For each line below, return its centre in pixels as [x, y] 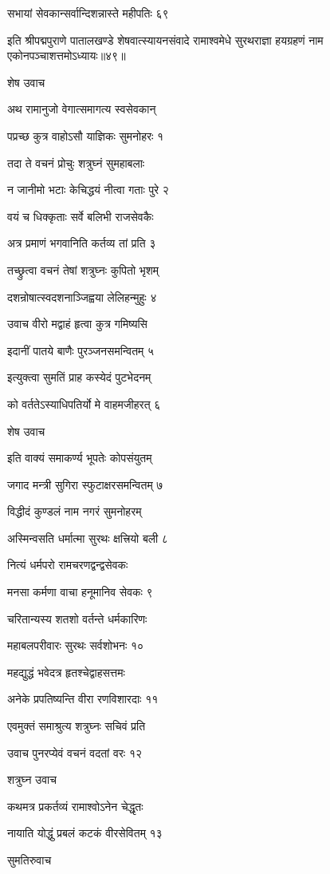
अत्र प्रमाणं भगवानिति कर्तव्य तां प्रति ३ [82, 243]
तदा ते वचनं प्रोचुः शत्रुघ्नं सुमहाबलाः [76, 162]
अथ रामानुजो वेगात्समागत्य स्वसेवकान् [82, 109]
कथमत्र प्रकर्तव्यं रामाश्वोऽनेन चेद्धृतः [75, 806]
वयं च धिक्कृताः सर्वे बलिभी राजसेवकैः [81, 216]
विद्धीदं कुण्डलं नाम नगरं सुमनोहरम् [75, 511]
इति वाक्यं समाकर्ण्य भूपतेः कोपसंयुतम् [80, 458]
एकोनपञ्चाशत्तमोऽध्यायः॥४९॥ [67, 55]
